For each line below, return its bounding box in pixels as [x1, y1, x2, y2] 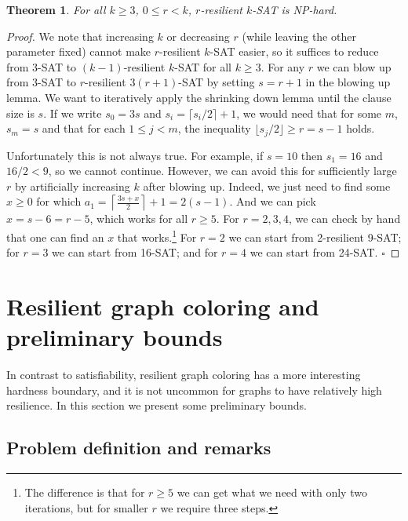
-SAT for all [174, 58, 232, 75]
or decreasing [166, 27, 230, 44]
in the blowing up [305, 74, 391, 90]
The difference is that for [24, 484, 145, 501]
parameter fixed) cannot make [6, 43, 151, 60]
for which [36, 193, 82, 209]
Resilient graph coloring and [6, 290, 319, 322]
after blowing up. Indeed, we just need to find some [143, 177, 391, 194]
